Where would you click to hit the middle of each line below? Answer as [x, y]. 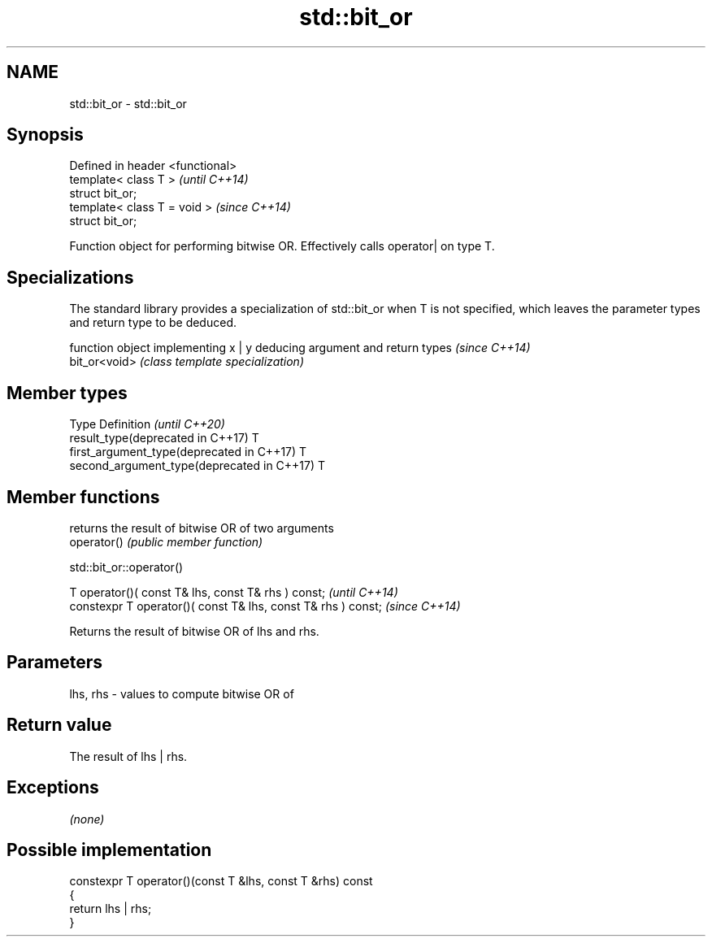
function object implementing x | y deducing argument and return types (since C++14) [300, 348]
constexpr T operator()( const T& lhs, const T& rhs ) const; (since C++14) [265, 606]
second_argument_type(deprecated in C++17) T [198, 466]
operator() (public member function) [166, 541]
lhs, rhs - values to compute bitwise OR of [182, 693]
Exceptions [53, 788]
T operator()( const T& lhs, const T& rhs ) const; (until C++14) [234, 592]
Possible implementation [109, 850]
